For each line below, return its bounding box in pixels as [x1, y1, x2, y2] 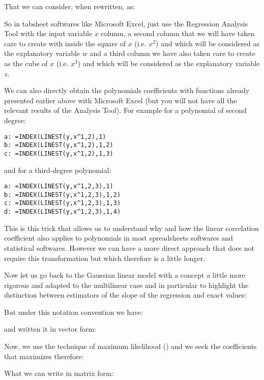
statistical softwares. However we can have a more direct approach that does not [4, 242, 255, 253]
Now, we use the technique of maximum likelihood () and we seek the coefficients [4, 341, 257, 352]
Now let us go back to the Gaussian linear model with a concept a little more [4, 270, 245, 280]
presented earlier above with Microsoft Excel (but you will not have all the [4, 95, 237, 105]
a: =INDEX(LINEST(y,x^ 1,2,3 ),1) [4, 183, 113, 190]
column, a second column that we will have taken [101, 28, 255, 39]
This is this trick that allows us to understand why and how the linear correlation [4, 222, 259, 233]
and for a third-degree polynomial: [4, 164, 111, 175]
